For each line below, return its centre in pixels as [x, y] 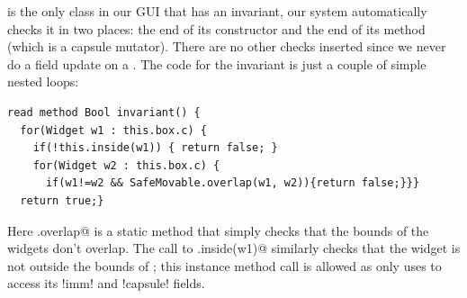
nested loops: [43, 81]
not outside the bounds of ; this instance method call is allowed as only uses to [225, 265]
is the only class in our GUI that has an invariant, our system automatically [217, 11]
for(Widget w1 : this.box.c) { [113, 130]
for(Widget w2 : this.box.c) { [126, 165]
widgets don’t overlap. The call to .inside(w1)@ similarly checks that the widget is [234, 248]
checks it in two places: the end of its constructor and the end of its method [216, 28]
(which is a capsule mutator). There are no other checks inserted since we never [227, 46]
